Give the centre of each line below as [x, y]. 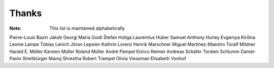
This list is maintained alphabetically [87, 28]
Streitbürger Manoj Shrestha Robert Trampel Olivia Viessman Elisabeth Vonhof [104, 58]
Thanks [26, 13]
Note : [15, 28]
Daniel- [248, 51]
